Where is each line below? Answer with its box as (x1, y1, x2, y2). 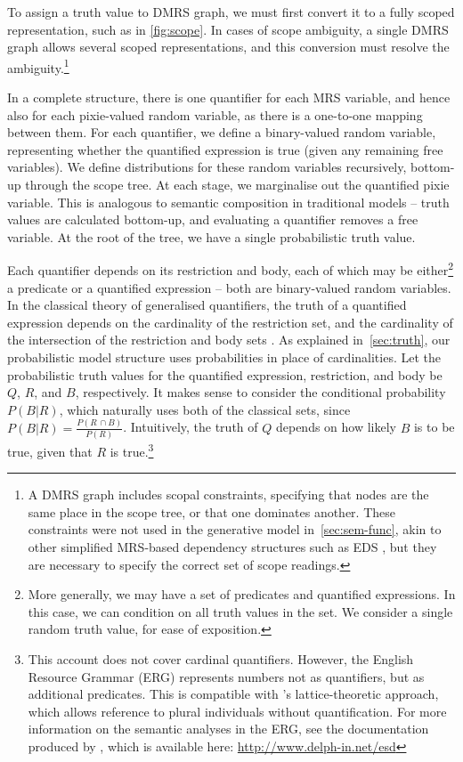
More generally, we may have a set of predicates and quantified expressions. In (28, 585, 456, 604)
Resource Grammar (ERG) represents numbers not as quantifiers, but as (28, 667, 425, 685)
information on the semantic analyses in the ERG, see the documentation (28, 719, 429, 738)
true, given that (7, 442, 93, 460)
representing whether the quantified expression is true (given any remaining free (7, 140, 443, 158)
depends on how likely (275, 417, 397, 436)
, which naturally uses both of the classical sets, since (59, 400, 351, 418)
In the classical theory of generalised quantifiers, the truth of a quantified (7, 296, 407, 314)
